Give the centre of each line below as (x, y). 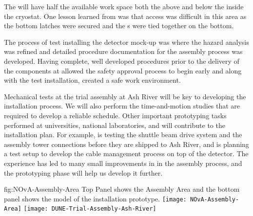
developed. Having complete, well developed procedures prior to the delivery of (122, 61)
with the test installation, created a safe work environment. (92, 80)
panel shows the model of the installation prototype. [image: (95, 198)
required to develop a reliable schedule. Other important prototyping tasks (115, 115)
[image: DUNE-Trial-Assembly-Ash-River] (90, 209)
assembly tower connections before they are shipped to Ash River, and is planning (126, 144)
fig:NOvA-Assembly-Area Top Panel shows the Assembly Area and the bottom (122, 189)
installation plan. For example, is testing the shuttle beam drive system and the (123, 135)
